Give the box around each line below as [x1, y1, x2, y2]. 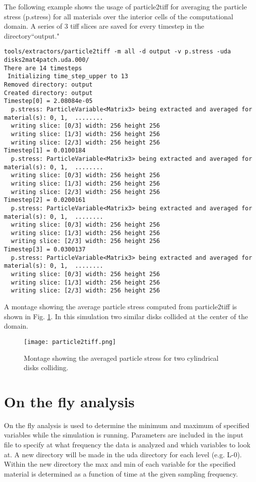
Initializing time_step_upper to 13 [7, 73, 128, 80]
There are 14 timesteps [4, 64, 82, 72]
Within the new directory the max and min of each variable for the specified [4, 459, 236, 469]
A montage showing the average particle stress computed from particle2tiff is [4, 301, 237, 312]
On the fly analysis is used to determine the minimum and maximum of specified [4, 420, 250, 430]
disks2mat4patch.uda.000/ [4, 56, 89, 64]
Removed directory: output [4, 81, 93, 88]
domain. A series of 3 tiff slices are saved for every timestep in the [4, 21, 205, 31]
